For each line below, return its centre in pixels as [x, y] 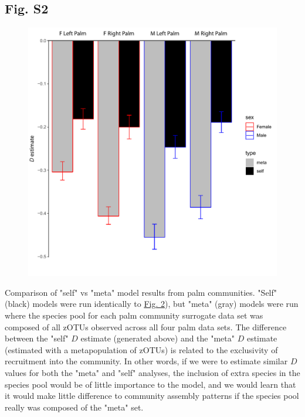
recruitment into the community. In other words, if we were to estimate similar [146, 361]
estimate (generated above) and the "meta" [158, 338]
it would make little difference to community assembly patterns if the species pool [152, 396]
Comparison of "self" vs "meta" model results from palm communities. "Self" [141, 292]
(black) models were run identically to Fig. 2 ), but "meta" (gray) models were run [152, 304]
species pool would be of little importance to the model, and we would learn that [150, 384]
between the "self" [37, 338]
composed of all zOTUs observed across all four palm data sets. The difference [146, 327]
